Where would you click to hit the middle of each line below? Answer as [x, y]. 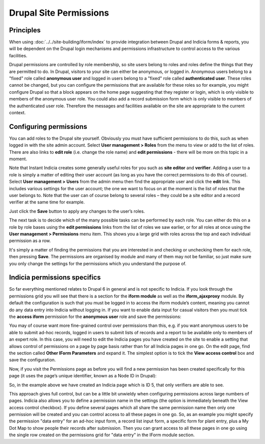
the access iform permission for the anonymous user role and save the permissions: [95, 317]
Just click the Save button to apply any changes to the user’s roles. [77, 211]
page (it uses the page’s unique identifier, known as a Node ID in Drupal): [83, 376]
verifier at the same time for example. [47, 202]
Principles [25, 30]
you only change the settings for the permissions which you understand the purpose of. [98, 263]
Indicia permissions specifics [55, 278]
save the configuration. [32, 360]
